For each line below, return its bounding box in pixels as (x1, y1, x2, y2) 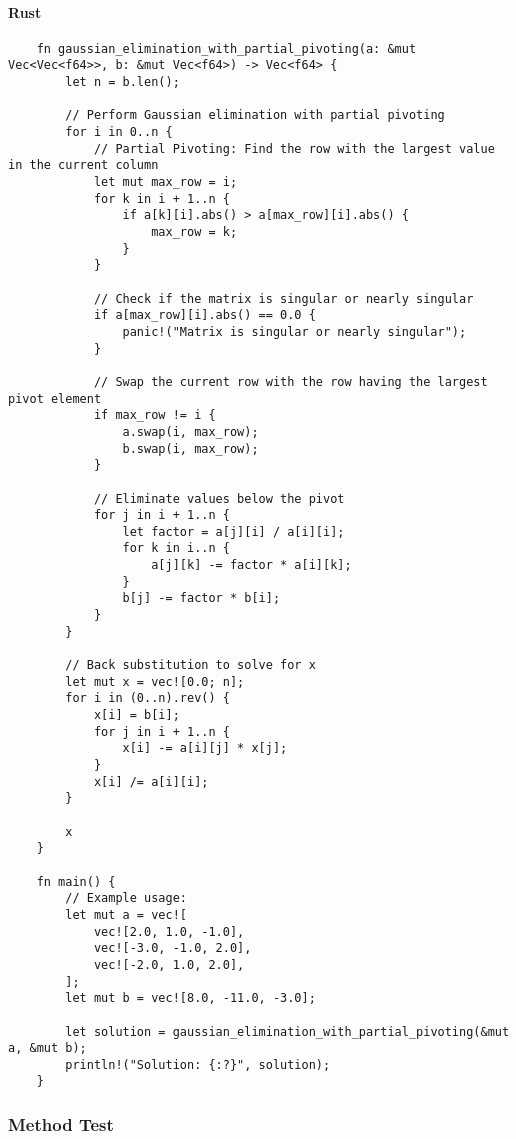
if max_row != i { (93, 408, 216, 423)
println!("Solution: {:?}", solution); (65, 1057, 331, 1072)
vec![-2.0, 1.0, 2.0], (93, 957, 245, 972)
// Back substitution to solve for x (65, 658, 316, 673)
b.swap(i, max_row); (122, 441, 259, 456)
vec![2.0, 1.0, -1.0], (93, 924, 245, 939)
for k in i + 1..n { (93, 191, 230, 206)
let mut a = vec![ (65, 907, 187, 922)
